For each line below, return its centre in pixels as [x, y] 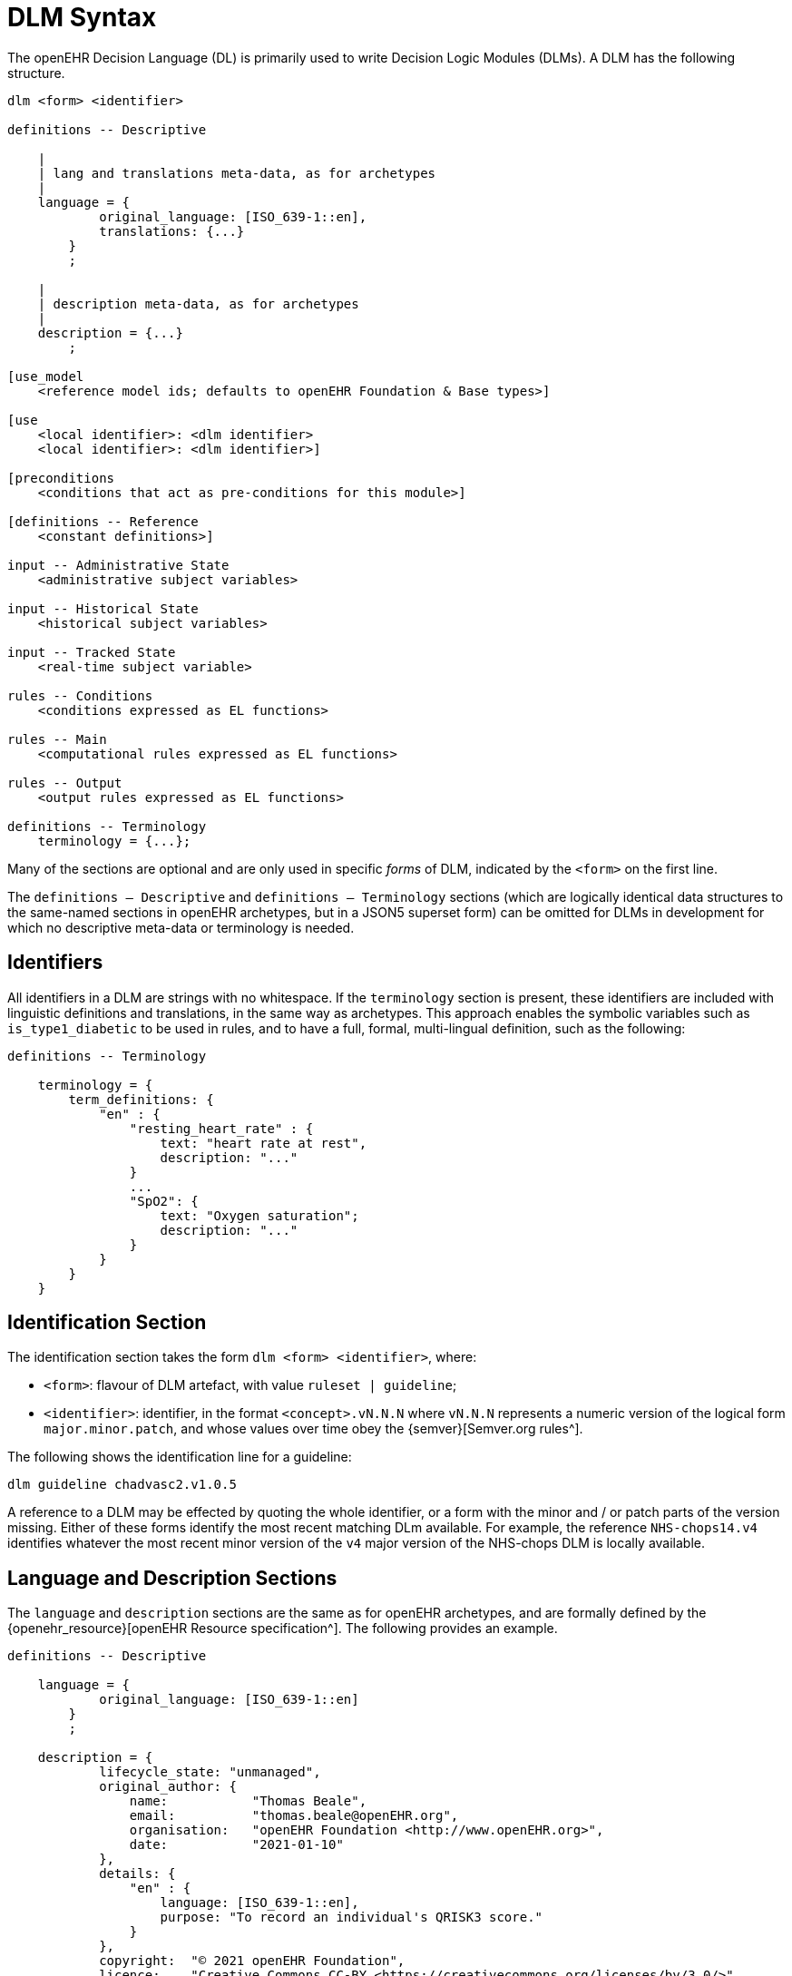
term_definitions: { [141, 1099]
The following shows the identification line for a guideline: [180, 1457]
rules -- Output [65, 783]
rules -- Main [57, 739]
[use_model [46, 376]
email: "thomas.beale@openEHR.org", [294, 1816]
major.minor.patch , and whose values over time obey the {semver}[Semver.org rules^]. [313, 1429]
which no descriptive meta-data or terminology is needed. [181, 927]
